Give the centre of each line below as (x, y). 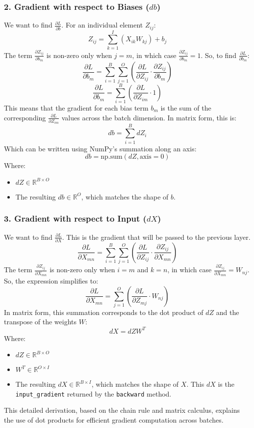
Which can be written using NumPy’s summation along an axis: (100, 148)
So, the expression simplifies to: (51, 280)
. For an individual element (102, 25)
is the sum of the (186, 107)
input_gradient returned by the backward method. (93, 393)
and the (228, 312)
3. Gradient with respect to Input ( (75, 218)
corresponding (25, 117)
